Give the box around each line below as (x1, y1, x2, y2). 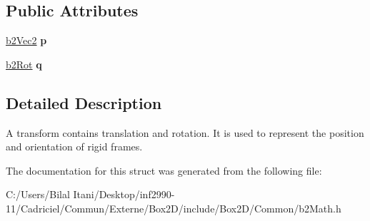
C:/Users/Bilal (6, 187, 70, 202)
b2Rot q (6, 56, 42, 71)
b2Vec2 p (6, 33, 47, 48)
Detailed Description (6, 91, 162, 113)
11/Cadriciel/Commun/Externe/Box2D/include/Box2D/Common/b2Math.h (6, 200, 341, 215)
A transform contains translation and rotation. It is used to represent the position (6, 125, 364, 140)
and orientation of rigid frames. (6, 139, 143, 154)
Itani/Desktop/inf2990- (73, 187, 175, 202)
